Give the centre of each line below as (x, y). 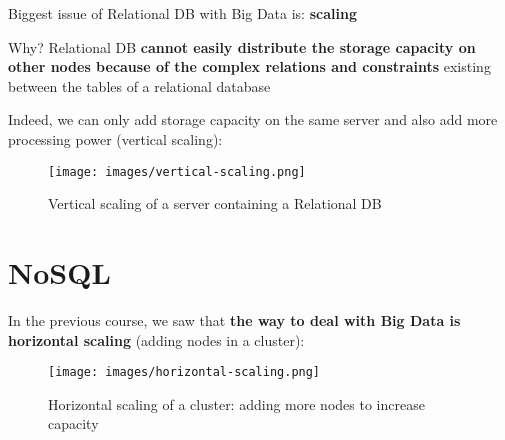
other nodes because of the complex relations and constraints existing (249, 66)
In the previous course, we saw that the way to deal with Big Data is (234, 319)
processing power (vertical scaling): (115, 138)
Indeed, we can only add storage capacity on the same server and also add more (253, 119)
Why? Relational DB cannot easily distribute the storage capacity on (242, 46)
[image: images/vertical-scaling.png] (177, 171)
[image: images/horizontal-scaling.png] (184, 372)
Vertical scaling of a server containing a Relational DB (215, 203)
